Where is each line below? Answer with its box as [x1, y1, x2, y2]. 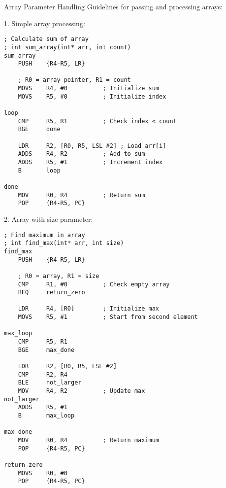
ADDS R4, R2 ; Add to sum [18, 150, 145, 158]
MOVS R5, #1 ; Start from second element [18, 314, 198, 321]
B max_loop [18, 412, 75, 419]
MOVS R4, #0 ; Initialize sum [18, 85, 159, 92]
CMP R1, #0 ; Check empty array [18, 280, 170, 288]
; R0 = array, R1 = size [18, 272, 99, 279]
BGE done [18, 126, 61, 133]
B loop [18, 167, 61, 174]
